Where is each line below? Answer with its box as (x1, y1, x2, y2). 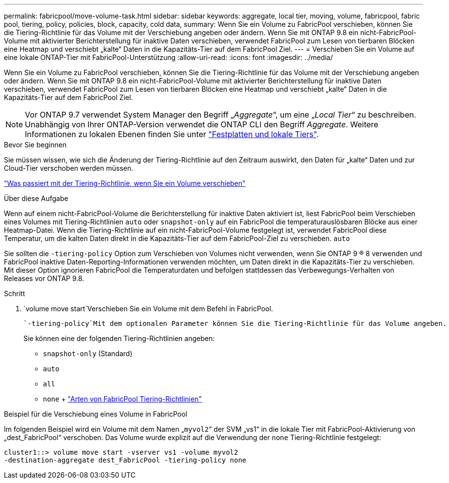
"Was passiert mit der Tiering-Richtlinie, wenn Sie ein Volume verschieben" (4, 179, 246, 187)
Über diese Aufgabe (4, 194, 68, 202)
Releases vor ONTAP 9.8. (4, 274, 84, 282)
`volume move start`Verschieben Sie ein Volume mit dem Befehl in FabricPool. (23, 304, 273, 313)
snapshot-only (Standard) (43, 349, 133, 358)
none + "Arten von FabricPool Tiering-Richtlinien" (43, 395, 202, 403)
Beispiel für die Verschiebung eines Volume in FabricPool (4, 410, 188, 418)
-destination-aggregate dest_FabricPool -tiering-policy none (4, 456, 247, 464)
